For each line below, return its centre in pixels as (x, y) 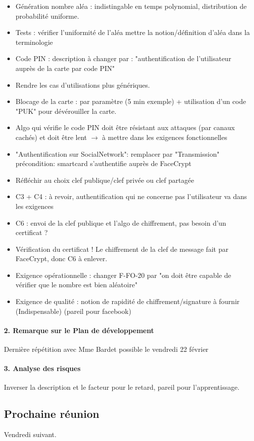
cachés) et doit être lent (51, 137)
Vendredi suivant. (30, 434)
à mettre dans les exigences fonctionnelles (165, 137)
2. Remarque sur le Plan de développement (79, 330)
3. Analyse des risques (42, 368)
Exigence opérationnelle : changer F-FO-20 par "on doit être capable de (123, 275)
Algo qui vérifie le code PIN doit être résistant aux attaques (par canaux (125, 127)
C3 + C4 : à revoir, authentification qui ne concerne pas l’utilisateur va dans (131, 196)
